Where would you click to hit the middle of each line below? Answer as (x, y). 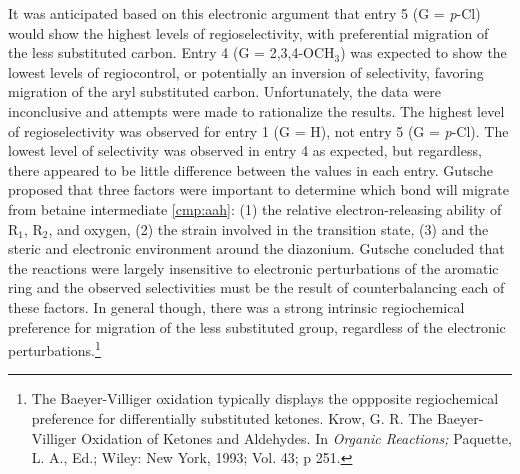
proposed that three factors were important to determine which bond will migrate (258, 189)
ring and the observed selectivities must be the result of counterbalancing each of (256, 287)
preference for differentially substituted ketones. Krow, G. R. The (232, 417)
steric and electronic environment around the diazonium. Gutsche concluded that (256, 248)
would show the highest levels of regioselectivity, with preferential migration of (248, 32)
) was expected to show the (423, 52)
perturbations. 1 (54, 348)
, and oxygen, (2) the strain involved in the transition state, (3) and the (268, 228)
